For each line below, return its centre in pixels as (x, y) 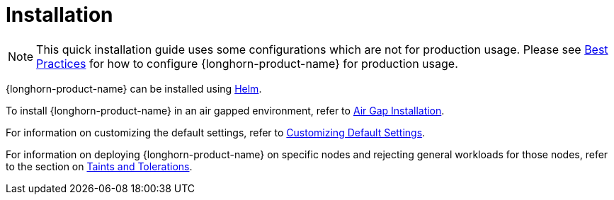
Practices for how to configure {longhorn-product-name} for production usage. (247, 63)
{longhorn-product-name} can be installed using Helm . (134, 88)
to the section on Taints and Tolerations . (99, 166)
